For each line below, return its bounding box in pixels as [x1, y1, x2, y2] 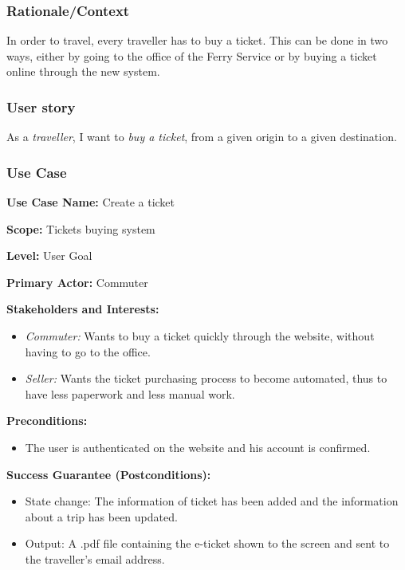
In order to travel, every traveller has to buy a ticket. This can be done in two [6, 32, 388, 49]
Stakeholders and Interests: [6, 301, 159, 317]
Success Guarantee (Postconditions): [6, 466, 211, 482]
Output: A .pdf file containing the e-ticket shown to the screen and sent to [25, 535, 390, 552]
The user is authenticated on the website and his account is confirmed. [25, 438, 371, 455]
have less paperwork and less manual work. [25, 385, 235, 402]
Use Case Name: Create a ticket [6, 194, 175, 210]
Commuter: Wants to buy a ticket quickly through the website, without [25, 328, 375, 344]
